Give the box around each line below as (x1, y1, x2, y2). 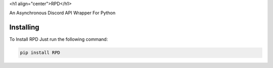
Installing (9, 23, 40, 32)
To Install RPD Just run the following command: (9, 36, 108, 42)
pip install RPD (20, 50, 61, 55)
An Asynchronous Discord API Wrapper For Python (9, 10, 116, 16)
